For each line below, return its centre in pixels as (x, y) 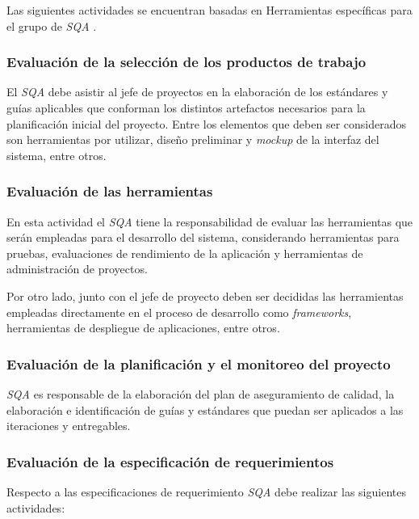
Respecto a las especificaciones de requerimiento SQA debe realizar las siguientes (206, 491)
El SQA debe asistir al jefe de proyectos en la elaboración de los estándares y (197, 92)
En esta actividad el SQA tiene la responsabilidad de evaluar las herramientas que (210, 221)
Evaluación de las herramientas (110, 191)
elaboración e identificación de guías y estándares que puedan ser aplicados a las (205, 409)
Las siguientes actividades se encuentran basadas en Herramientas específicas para (209, 10)
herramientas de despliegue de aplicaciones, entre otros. (143, 328)
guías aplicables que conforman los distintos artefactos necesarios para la (186, 108)
